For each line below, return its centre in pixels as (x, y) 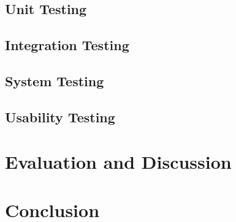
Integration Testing (67, 45)
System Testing (55, 80)
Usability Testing (60, 117)
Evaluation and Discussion (118, 162)
